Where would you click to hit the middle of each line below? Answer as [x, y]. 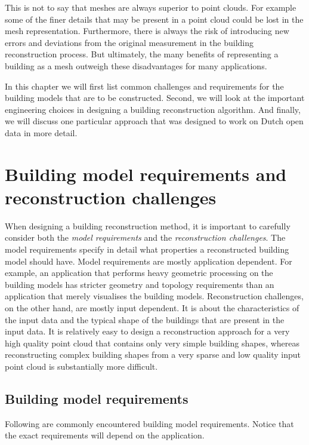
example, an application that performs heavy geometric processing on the [139, 273]
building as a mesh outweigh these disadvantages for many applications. [136, 65]
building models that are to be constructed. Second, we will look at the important [155, 98]
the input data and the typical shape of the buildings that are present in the [145, 319]
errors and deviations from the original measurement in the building [129, 42]
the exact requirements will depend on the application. [105, 435]
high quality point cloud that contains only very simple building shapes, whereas [152, 343]
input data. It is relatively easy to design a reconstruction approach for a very [147, 331]
